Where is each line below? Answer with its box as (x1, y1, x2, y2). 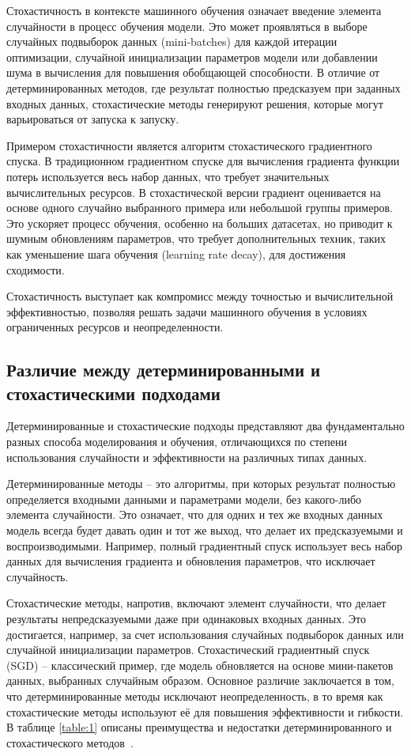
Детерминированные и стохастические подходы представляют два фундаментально (6, 418, 405, 434)
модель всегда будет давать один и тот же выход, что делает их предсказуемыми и (6, 522, 403, 539)
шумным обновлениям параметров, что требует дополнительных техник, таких (6, 230, 386, 247)
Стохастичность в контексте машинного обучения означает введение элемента (6, 2, 382, 18)
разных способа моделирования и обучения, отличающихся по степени (6, 433, 347, 450)
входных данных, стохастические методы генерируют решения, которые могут (6, 95, 383, 112)
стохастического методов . (6, 734, 134, 750)
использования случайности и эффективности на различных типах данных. (6, 448, 368, 465)
